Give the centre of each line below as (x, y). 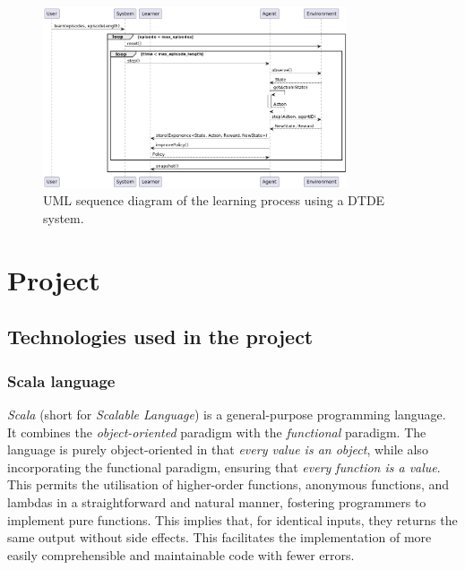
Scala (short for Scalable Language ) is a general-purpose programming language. (227, 414)
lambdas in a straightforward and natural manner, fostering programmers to (217, 501)
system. (64, 218)
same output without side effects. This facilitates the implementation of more (220, 537)
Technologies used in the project (160, 337)
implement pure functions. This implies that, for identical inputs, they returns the (232, 519)
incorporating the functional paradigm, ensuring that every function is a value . (224, 466)
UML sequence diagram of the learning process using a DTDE (214, 200)
